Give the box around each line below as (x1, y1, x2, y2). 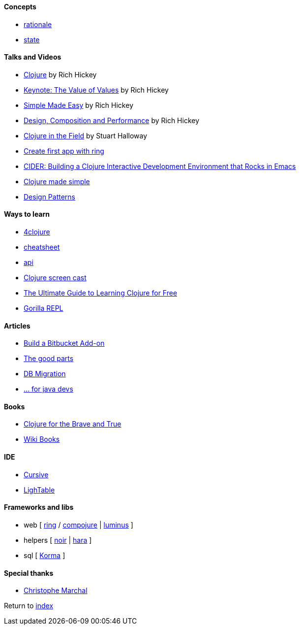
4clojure (24, 228, 50, 236)
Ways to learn (4, 210, 50, 219)
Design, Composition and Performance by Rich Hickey (24, 116, 200, 125)
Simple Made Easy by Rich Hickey (24, 100, 133, 109)
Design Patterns (24, 192, 75, 201)
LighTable (24, 485, 55, 494)
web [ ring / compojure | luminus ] (24, 520, 133, 529)
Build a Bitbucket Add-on (24, 339, 105, 348)
